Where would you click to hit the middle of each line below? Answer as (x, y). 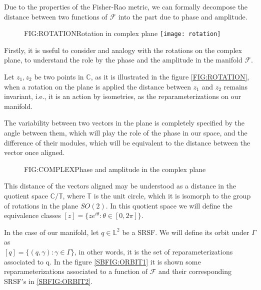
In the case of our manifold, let (51, 232)
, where (74, 195)
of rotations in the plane (41, 205)
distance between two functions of (56, 16)
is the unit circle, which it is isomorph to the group (172, 195)
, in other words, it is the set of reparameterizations (154, 251)
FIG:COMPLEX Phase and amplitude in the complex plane (115, 169)
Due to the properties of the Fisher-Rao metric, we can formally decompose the (126, 6)
